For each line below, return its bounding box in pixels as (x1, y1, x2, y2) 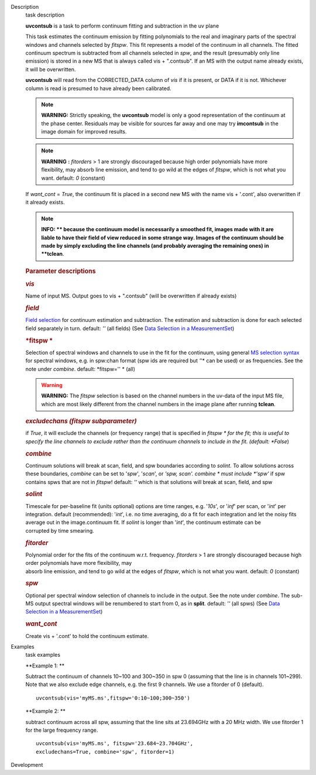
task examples (25, 651, 61, 659)
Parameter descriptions (25, 267, 96, 275)
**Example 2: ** (25, 708, 66, 715)
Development (11, 762, 43, 769)
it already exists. (25, 199, 65, 206)
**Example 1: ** (25, 662, 64, 669)
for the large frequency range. (25, 726, 98, 734)
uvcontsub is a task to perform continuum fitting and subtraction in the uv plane (25, 22, 219, 29)
